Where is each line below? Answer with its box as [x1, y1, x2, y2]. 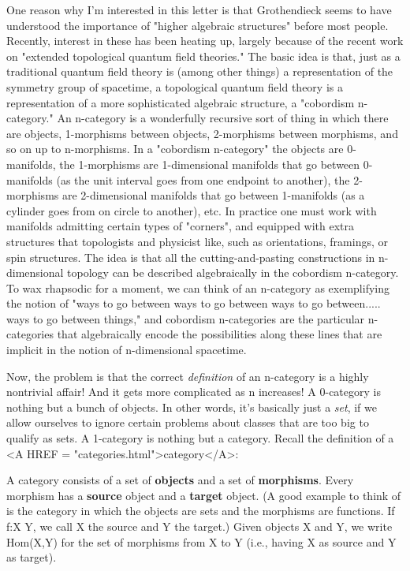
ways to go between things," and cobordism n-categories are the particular [6, 310, 365, 327]
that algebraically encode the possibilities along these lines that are [57, 326, 382, 342]
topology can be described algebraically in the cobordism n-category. [67, 264, 399, 281]
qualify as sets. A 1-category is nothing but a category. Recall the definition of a [6, 430, 394, 446]
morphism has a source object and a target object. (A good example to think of [6, 487, 401, 503]
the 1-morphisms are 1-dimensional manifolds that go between [59, 155, 360, 172]
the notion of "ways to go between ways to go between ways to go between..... [6, 295, 381, 312]
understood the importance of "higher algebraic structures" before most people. [6, 17, 389, 33]
